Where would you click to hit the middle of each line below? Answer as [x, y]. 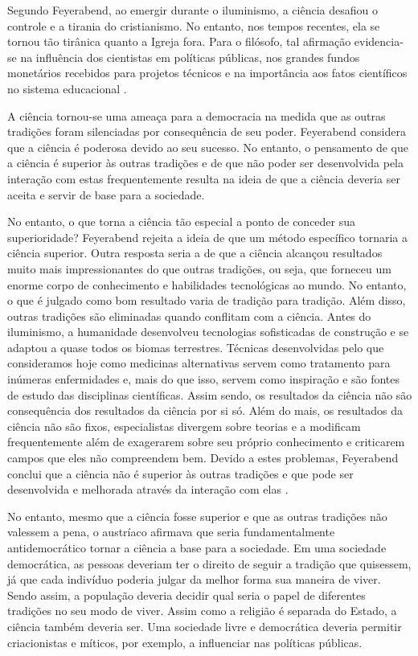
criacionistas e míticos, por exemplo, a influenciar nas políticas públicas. [185, 642]
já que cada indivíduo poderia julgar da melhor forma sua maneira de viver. [194, 579]
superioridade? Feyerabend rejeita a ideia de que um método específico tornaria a [207, 237]
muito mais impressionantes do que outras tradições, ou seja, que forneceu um [199, 268]
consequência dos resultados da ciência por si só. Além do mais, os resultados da [205, 410]
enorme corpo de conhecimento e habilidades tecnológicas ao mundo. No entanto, [207, 284]
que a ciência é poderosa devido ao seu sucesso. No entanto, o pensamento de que [208, 147]
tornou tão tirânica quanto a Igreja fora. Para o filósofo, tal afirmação [179, 41]
